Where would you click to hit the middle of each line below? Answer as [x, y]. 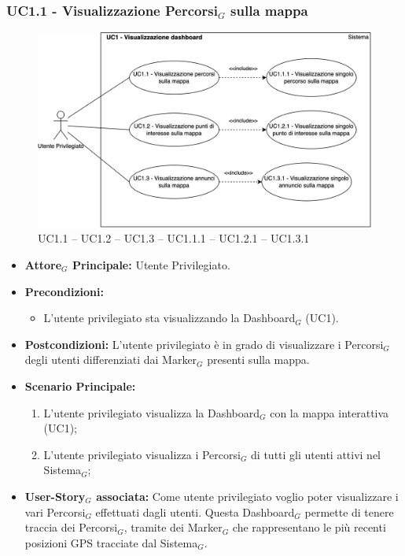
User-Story [55, 496]
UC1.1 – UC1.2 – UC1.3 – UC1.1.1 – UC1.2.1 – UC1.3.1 [174, 238]
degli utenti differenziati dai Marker [111, 360]
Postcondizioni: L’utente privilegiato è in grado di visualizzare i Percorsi [204, 344]
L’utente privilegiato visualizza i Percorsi [142, 454]
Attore [43, 265]
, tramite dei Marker [173, 527]
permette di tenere [349, 512]
